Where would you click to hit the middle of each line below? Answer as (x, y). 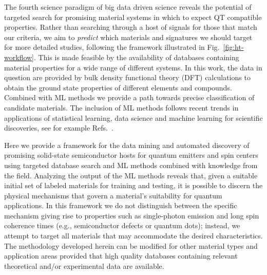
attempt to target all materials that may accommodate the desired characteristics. (133, 236)
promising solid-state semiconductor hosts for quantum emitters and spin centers (131, 155)
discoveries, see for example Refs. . (59, 128)
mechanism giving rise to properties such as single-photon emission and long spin (132, 215)
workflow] (19, 57)
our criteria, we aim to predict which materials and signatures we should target (128, 37)
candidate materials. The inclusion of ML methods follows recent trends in (121, 107)
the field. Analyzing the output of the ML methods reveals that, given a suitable (131, 175)
